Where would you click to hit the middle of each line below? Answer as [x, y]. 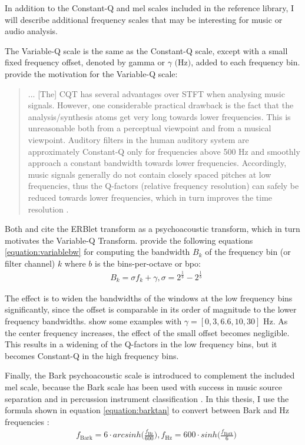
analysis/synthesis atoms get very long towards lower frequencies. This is [159, 116]
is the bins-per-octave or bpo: [148, 263]
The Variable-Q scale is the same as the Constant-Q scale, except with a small [146, 50]
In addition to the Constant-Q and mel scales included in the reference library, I [150, 8]
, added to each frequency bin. [246, 62]
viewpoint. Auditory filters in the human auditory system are [138, 139]
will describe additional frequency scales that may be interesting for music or [144, 19]
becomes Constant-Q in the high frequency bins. [92, 355]
